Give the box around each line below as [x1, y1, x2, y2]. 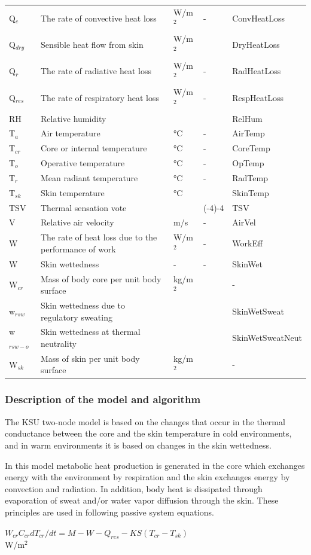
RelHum [232, 112, 263, 124]
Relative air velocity [41, 216, 114, 228]
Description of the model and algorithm [5, 392, 201, 407]
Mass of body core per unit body [41, 272, 161, 285]
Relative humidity [41, 112, 106, 124]
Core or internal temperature [41, 142, 147, 154]
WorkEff [232, 237, 263, 249]
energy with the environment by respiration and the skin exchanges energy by [5, 471, 290, 483]
